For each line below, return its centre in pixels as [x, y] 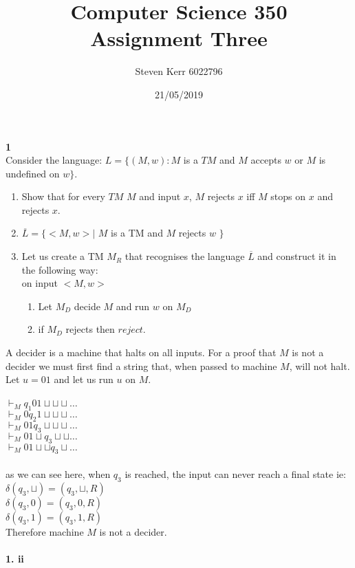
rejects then [90, 329]
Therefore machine [45, 531]
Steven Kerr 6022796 [179, 71]
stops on [288, 196]
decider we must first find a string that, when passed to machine [141, 365]
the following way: [60, 269]
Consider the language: [54, 160]
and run [133, 306]
